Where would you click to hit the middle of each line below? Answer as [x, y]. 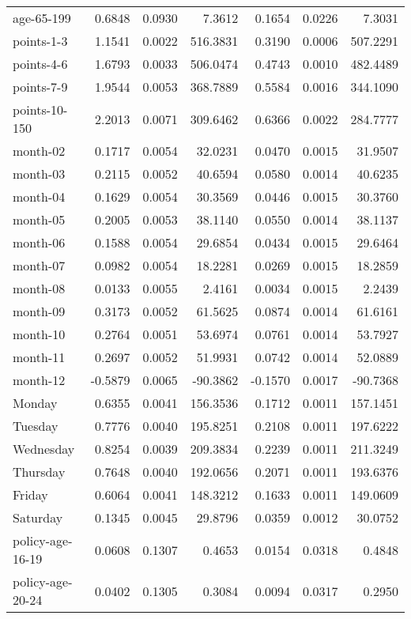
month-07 [39, 265]
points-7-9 [40, 87]
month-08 [39, 288]
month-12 [39, 380]
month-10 [39, 334]
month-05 [39, 219]
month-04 [39, 196]
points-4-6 [40, 64]
